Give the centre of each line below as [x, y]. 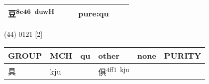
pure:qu [94, 13]
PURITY [183, 55]
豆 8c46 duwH [31, 13]
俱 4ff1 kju [114, 71]
